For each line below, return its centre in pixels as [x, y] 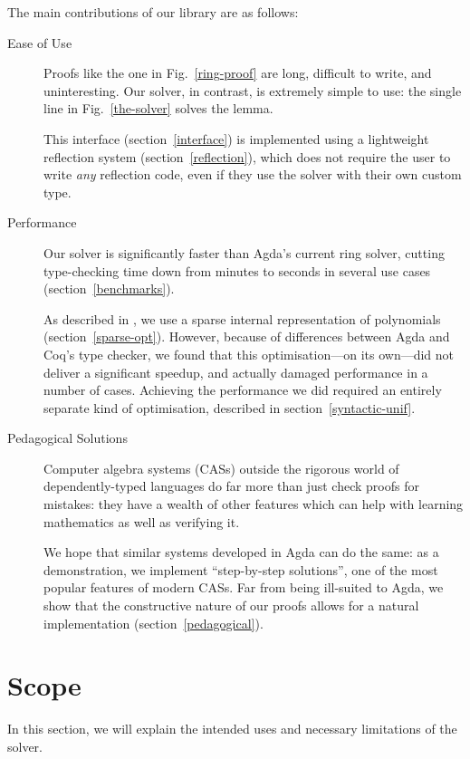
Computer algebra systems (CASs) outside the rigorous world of [221, 468]
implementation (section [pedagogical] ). [153, 623]
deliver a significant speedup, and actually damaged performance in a [236, 372]
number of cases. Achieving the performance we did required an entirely [243, 390]
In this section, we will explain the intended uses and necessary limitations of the [232, 729]
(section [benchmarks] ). [109, 288]
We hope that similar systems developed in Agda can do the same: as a [241, 552]
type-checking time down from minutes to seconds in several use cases [237, 270]
